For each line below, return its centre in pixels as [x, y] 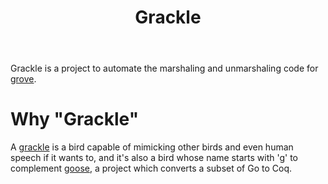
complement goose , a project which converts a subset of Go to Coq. [151, 168]
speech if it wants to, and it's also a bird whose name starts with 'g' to [154, 158]
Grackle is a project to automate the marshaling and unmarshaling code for [164, 68]
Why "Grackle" [75, 119]
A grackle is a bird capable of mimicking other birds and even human [152, 147]
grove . [23, 79]
